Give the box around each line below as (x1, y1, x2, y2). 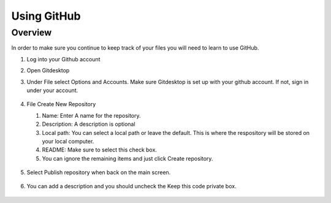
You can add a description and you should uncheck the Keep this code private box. (26, 183, 237, 190)
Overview (11, 27, 52, 38)
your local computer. (42, 137, 94, 145)
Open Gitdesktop (26, 67, 70, 74)
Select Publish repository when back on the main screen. (26, 169, 171, 176)
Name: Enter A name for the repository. (42, 112, 141, 119)
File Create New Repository (26, 101, 96, 108)
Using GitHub (11, 9, 81, 23)
